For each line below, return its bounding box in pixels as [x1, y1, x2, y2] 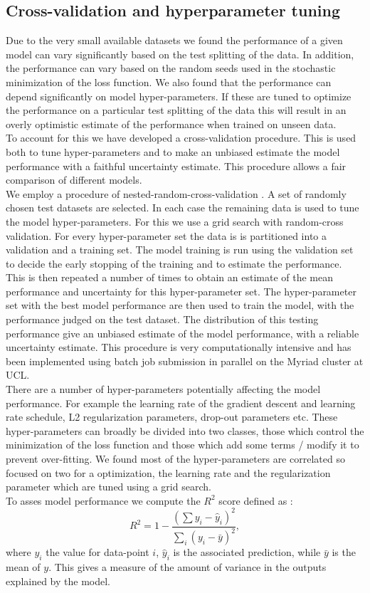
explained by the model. [6, 573, 111, 588]
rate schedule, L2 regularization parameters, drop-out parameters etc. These [6, 409, 338, 424]
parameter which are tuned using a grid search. [6, 479, 211, 494]
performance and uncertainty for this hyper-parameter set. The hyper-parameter [6, 283, 356, 298]
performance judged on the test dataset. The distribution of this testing [6, 312, 319, 327]
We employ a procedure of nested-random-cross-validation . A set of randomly [6, 186, 347, 201]
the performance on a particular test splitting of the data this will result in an [6, 103, 347, 117]
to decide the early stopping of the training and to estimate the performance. [6, 256, 342, 271]
